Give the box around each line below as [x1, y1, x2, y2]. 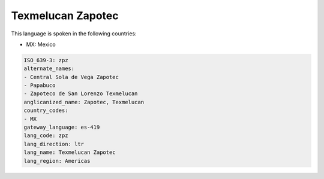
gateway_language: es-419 [23, 124, 100, 131]
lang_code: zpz [23, 132, 68, 139]
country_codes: [23, 107, 68, 114]
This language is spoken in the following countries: [11, 30, 137, 37]
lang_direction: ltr [23, 141, 84, 147]
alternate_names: [23, 65, 75, 72]
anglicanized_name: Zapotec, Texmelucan [23, 99, 144, 105]
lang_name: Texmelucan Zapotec [23, 149, 116, 156]
